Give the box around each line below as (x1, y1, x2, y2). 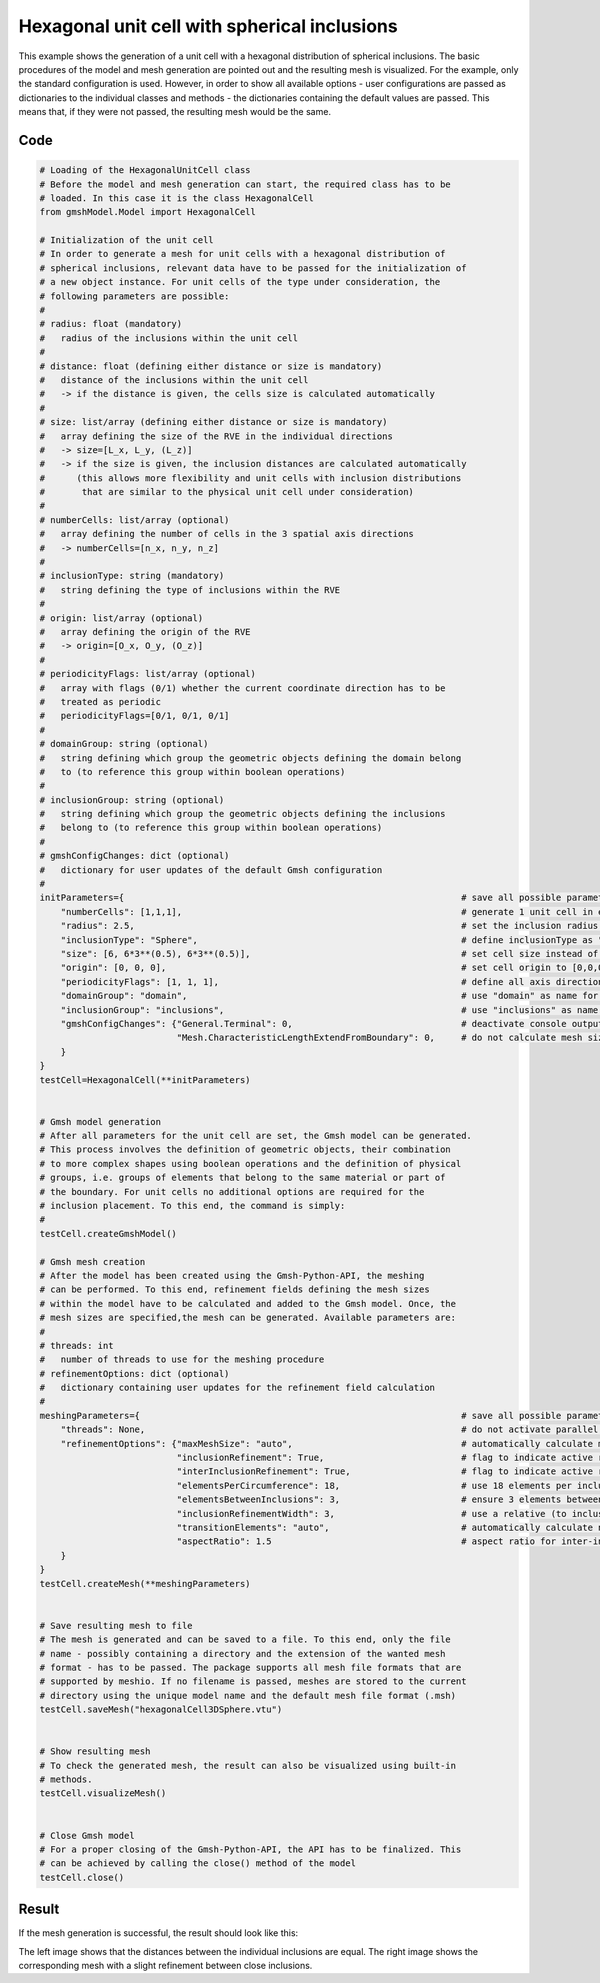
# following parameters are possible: (39, 290, 230, 302)
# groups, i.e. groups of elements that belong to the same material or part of (39, 1172, 446, 1184)
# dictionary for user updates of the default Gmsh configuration (39, 864, 383, 875)
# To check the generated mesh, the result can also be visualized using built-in (39, 1760, 457, 1771)
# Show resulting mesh (39, 1746, 151, 1757)
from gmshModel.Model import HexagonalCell (39, 206, 257, 218)
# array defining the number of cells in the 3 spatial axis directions (39, 528, 415, 540)
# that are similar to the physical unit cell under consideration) (39, 486, 415, 498)
